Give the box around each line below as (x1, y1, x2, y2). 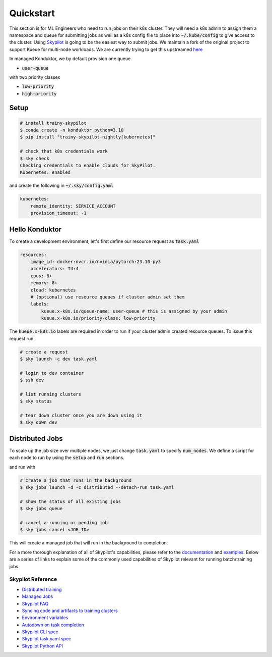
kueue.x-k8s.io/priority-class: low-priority (41, 316, 156, 321)
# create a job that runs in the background (20, 477, 132, 483)
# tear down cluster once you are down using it (20, 413, 143, 419)
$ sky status (20, 398, 52, 404)
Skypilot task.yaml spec (22, 636, 72, 642)
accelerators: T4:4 (30, 266, 79, 272)
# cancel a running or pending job (20, 520, 108, 526)
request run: (9, 335, 35, 341)
